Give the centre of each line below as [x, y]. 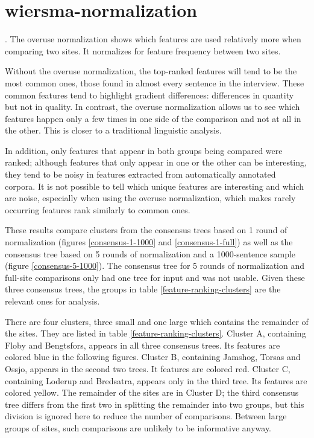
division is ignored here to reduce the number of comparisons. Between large [146, 416]
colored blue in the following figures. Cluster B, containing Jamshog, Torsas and [153, 357]
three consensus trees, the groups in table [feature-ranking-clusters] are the [143, 289]
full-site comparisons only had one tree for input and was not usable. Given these [155, 277]
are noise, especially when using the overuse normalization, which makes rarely [150, 198]
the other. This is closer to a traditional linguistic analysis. [113, 130]
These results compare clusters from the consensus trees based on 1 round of [146, 230]
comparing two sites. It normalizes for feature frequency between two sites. [143, 50]
